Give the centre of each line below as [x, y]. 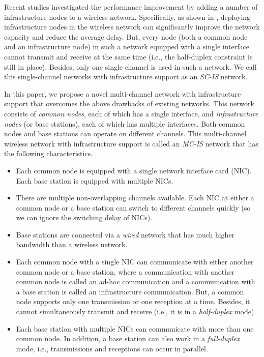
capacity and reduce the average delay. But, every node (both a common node [126, 36]
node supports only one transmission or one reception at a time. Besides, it [133, 301]
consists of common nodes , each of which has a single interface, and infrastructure [131, 113]
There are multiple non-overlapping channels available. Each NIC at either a [135, 198]
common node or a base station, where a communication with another [125, 271]
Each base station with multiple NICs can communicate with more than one [135, 328]
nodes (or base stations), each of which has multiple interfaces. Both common [125, 123]
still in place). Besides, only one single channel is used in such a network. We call [130, 66]
